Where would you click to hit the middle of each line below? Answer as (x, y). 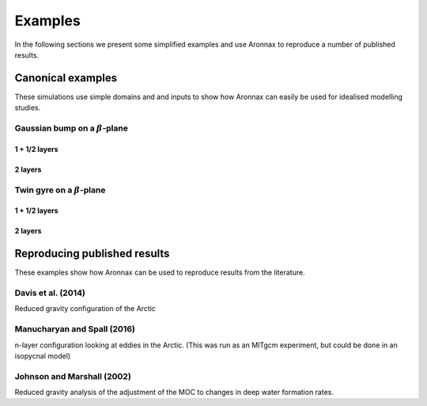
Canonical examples (66, 78)
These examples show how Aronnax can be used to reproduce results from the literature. (160, 272)
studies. (28, 108)
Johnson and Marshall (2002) (73, 376)
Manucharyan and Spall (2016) (75, 329)
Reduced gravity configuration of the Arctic (85, 309)
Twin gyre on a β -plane (60, 190)
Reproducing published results (92, 254)
